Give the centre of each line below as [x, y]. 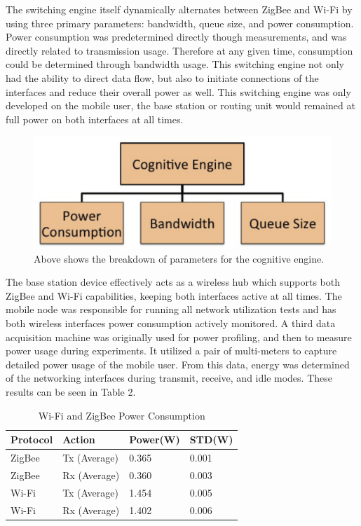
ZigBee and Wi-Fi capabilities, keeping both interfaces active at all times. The [174, 295]
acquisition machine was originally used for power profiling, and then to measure [179, 337]
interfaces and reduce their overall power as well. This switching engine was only [178, 91]
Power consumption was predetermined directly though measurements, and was [176, 37]
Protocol [32, 440]
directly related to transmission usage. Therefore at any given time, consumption [179, 50]
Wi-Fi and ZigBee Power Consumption [122, 415]
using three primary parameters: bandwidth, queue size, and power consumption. [180, 23]
